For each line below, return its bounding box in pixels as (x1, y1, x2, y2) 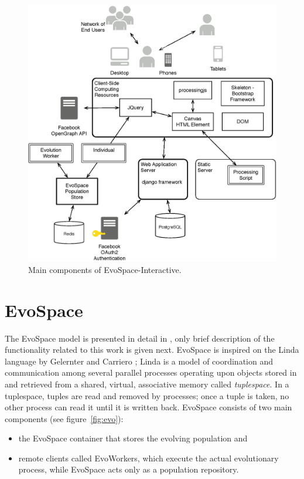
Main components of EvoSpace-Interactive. (28, 263, 182, 275)
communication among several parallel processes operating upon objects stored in (5, 366, 297, 379)
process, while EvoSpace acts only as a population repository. (18, 463, 239, 475)
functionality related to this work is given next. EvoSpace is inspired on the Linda (5, 343, 299, 356)
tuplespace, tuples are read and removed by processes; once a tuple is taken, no (5, 389, 289, 402)
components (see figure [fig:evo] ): (5, 412, 124, 424)
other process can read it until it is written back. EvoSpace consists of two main (5, 401, 292, 413)
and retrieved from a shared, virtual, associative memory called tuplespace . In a (5, 377, 289, 390)
